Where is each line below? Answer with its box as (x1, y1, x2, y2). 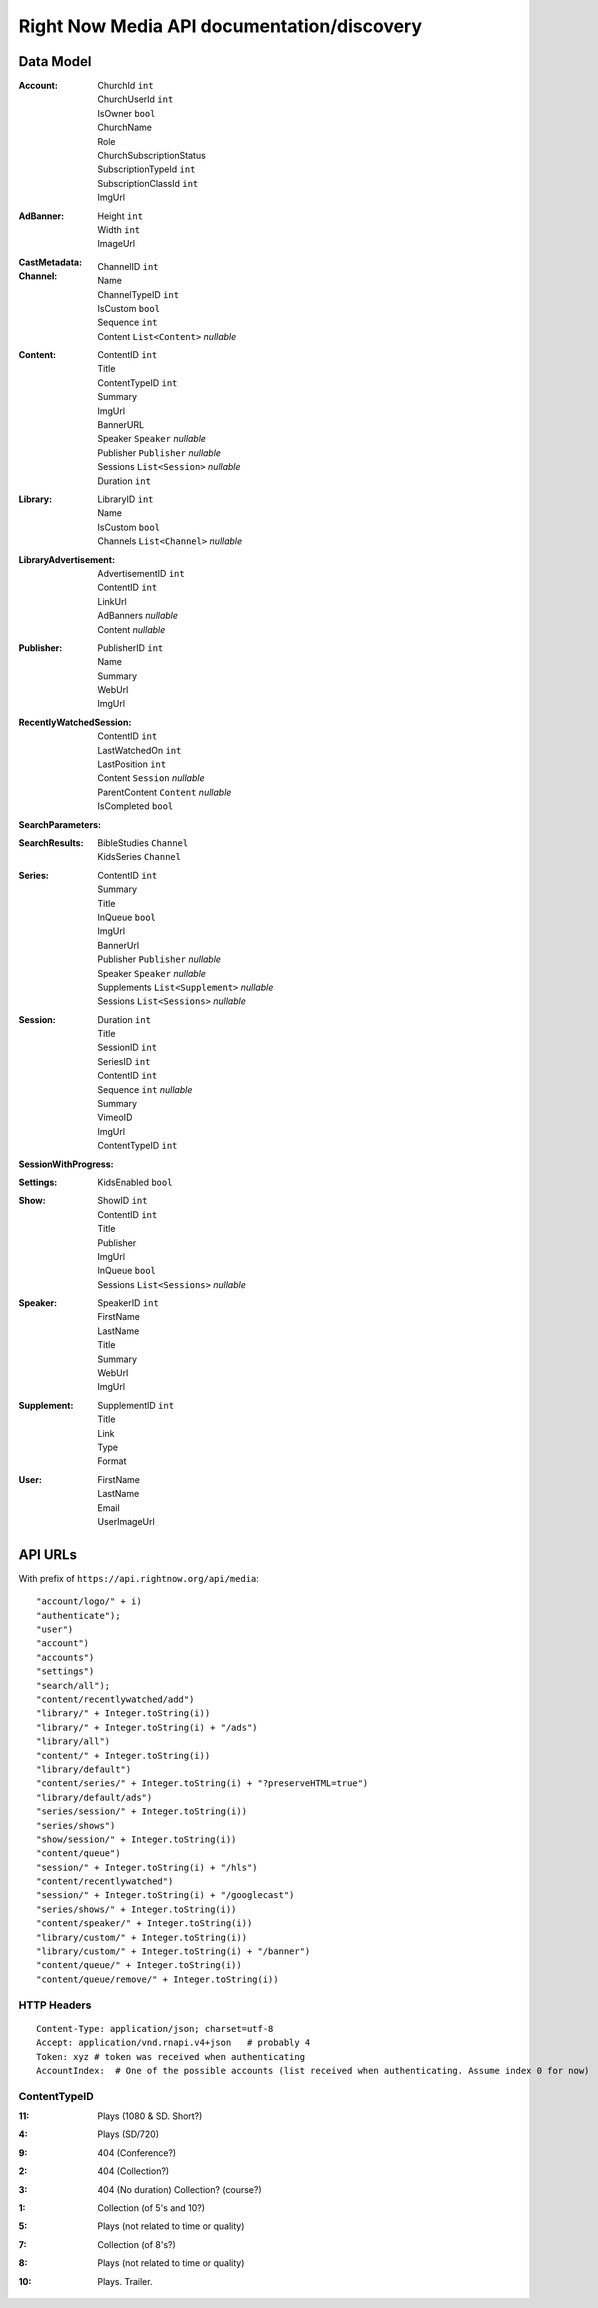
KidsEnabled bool (97, 1176, 173, 1188)
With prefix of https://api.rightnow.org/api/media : (18, 1572, 260, 1584)
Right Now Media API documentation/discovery (18, 15, 423, 37)
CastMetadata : (18, 256, 83, 268)
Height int (97, 210, 144, 222)
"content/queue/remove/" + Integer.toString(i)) (36, 1973, 279, 1985)
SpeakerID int (97, 1297, 159, 1309)
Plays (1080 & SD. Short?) (97, 2110, 203, 2122)
